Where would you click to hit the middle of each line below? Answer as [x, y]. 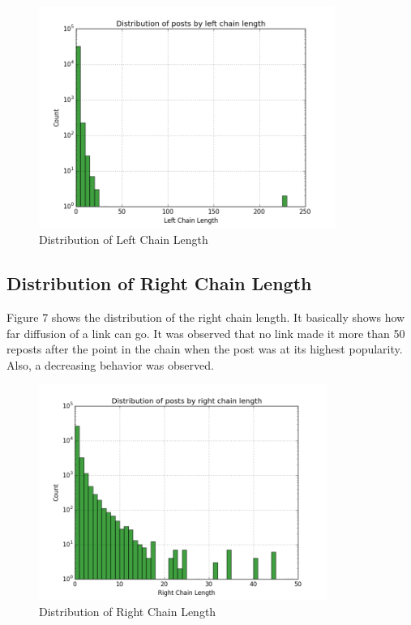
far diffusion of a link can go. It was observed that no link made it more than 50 [206, 333]
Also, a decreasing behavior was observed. [110, 364]
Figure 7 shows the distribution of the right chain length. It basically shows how [206, 317]
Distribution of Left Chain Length [124, 240]
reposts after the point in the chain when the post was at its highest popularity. [205, 349]
